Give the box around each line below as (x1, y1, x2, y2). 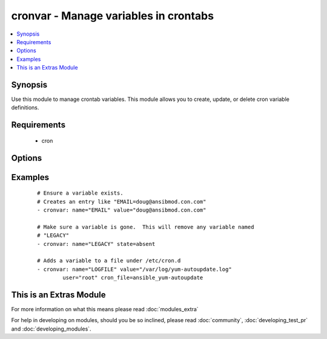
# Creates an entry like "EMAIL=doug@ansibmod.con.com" (37, 198, 206, 205)
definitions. (11, 104, 39, 111)
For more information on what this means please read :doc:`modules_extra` (11, 306, 199, 313)
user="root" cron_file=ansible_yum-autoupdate (62, 274, 203, 281)
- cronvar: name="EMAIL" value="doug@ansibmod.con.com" (37, 207, 206, 214)
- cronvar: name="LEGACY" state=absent (37, 241, 156, 247)
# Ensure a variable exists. (37, 190, 124, 196)
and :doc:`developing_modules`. (11, 325, 91, 332)
